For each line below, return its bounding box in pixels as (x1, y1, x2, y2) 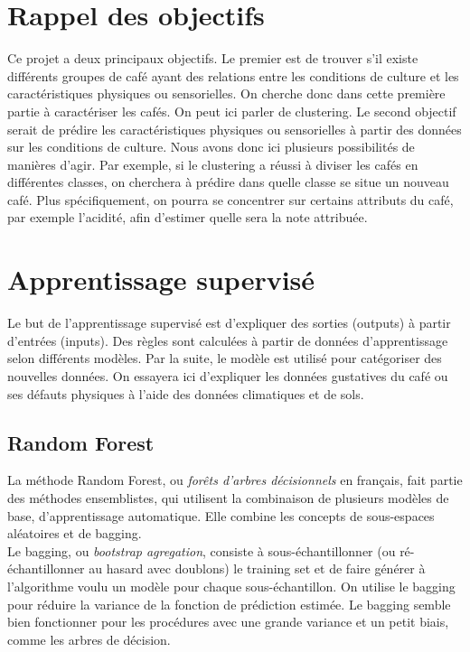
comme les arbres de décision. (7, 629, 171, 648)
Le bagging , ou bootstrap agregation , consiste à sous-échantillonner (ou (7, 541, 396, 560)
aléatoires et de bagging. (7, 524, 142, 543)
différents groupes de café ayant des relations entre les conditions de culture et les (7, 66, 459, 85)
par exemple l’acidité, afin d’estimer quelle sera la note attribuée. (7, 208, 368, 227)
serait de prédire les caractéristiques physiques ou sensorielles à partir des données (7, 119, 462, 138)
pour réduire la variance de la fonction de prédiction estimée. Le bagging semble (7, 594, 451, 613)
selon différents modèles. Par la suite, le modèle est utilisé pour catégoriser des (7, 349, 442, 368)
